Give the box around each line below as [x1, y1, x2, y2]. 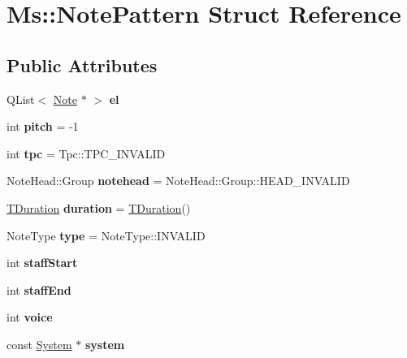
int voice [6, 308, 53, 326]
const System [6, 335, 72, 352]
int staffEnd [6, 281, 71, 298]
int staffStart [6, 254, 78, 271]
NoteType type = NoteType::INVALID [6, 226, 206, 244]
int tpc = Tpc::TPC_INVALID [6, 144, 166, 162]
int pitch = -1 [6, 118, 79, 135]
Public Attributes [6, 52, 158, 77]
